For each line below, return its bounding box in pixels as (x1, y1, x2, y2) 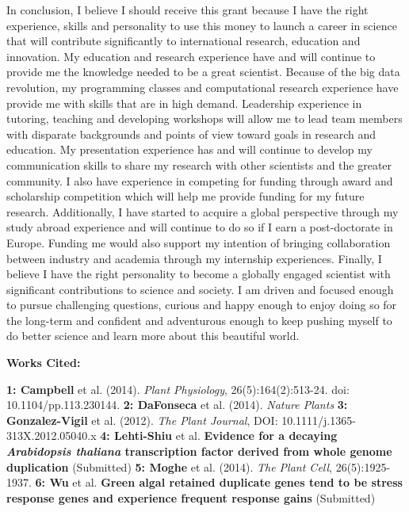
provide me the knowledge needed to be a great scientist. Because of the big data (6, 63, 400, 80)
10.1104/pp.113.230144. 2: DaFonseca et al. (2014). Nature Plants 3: (6, 396, 348, 413)
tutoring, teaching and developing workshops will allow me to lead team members (6, 110, 403, 127)
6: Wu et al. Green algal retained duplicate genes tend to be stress (35, 474, 403, 491)
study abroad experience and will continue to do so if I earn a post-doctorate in (6, 219, 393, 235)
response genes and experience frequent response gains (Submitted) (6, 489, 376, 506)
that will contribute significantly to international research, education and (6, 32, 361, 49)
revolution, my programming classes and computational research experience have (6, 78, 399, 95)
